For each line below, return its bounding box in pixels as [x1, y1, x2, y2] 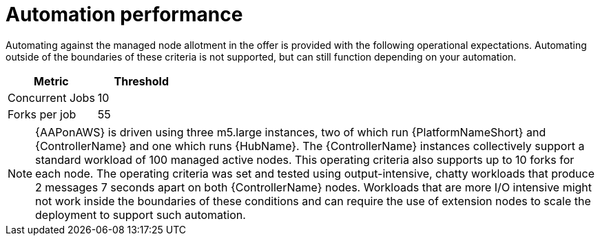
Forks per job [8, 107, 76, 121]
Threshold [114, 74, 169, 88]
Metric [34, 74, 69, 88]
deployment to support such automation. [35, 207, 246, 222]
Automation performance [6, 3, 243, 26]
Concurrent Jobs [8, 90, 95, 105]
